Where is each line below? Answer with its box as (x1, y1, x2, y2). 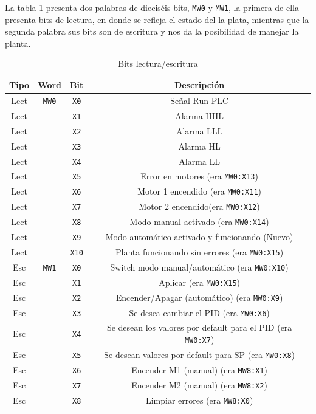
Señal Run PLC (170, 94, 229, 106)
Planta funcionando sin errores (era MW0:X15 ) (115, 245, 284, 258)
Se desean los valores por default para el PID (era (106, 321, 292, 334)
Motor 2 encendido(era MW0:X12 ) (139, 200, 260, 213)
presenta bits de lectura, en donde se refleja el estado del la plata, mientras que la (5, 13, 309, 26)
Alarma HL (178, 139, 221, 152)
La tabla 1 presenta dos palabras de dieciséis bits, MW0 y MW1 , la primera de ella (5, 1, 299, 13)
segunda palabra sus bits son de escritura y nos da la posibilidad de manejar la (5, 25, 299, 38)
